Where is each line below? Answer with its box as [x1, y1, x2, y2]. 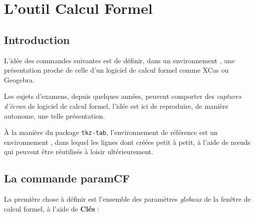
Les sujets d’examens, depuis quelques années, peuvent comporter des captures [4, 91, 242, 101]
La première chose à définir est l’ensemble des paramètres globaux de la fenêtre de [4, 194, 251, 204]
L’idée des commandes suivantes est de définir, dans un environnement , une [4, 55, 235, 65]
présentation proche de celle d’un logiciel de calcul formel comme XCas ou [4, 65, 229, 75]
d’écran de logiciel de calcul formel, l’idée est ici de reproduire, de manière [4, 100, 228, 111]
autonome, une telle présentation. [4, 110, 105, 121]
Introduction [4, 32, 70, 47]
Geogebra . [4, 74, 35, 85]
